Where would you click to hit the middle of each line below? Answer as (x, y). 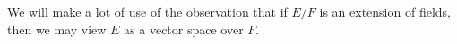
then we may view (57, 29)
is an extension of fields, (385, 11)
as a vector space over (184, 29)
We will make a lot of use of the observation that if (147, 11)
